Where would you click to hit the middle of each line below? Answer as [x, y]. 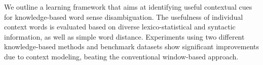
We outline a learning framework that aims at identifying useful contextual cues [128, 7]
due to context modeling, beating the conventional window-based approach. [121, 56]
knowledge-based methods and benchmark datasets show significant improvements [132, 46]
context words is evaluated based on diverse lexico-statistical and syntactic [120, 27]
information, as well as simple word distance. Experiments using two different [124, 36]
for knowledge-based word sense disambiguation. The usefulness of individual [124, 17]
